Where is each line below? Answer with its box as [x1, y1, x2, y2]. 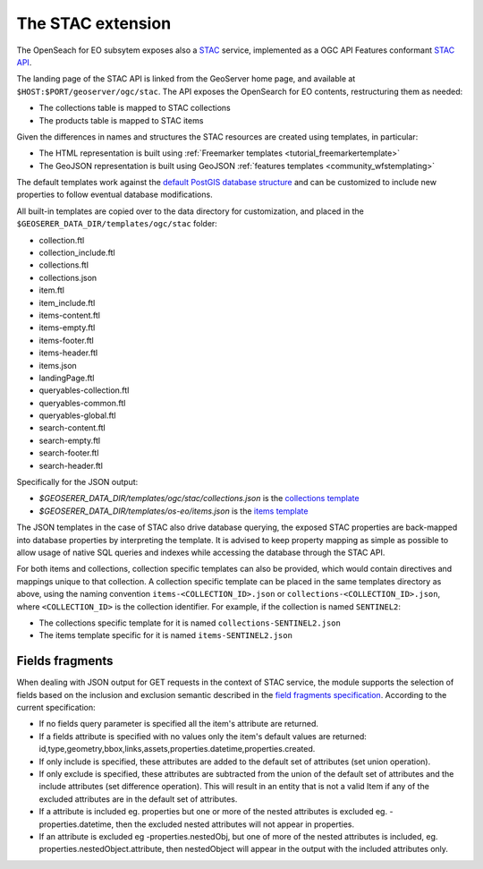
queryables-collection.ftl [38, 385, 130, 396]
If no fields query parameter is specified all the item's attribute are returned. [38, 719, 319, 729]
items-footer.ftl [38, 335, 94, 345]
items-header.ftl [38, 347, 98, 358]
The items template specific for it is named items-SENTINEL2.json [38, 630, 292, 641]
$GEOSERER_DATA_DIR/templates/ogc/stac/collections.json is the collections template [38, 493, 360, 504]
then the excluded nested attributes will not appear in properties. [115, 819, 355, 830]
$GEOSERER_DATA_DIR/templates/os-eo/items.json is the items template [38, 506, 309, 516]
